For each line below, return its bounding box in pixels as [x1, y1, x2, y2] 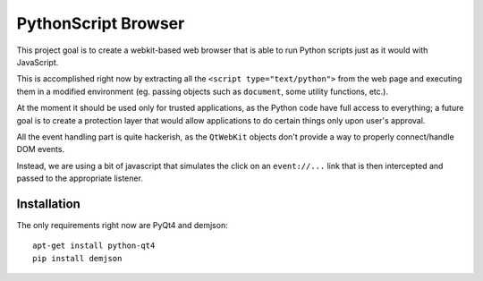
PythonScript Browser [16, 13, 185, 33]
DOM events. [16, 144, 65, 155]
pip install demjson [32, 253, 123, 263]
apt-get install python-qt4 [32, 241, 156, 251]
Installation [16, 196, 80, 211]
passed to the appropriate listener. [16, 173, 143, 183]
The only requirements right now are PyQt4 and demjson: [16, 219, 228, 230]
